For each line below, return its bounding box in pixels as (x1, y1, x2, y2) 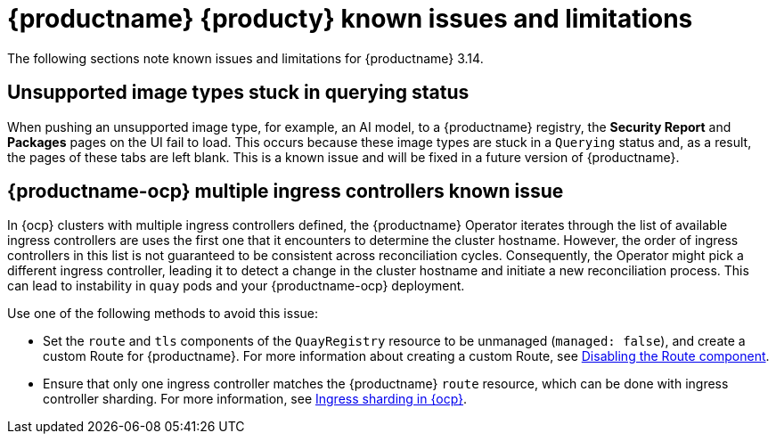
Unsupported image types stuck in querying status (7, 81, 470, 104)
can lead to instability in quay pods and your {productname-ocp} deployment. (7, 278, 465, 294)
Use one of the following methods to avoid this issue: (7, 306, 318, 322)
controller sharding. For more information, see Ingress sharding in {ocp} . (43, 391, 468, 407)
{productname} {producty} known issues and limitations (7, 4, 693, 34)
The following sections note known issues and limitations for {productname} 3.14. (7, 50, 484, 66)
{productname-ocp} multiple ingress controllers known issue (7, 180, 564, 203)
